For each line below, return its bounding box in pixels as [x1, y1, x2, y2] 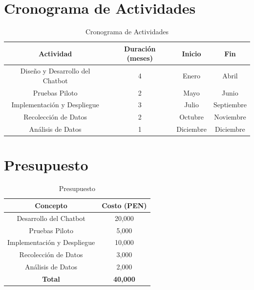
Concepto [35, 200, 67, 210]
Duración [124, 43, 156, 53]
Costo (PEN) [102, 200, 147, 210]
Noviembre [214, 112, 246, 122]
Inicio [182, 48, 201, 58]
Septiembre [213, 99, 247, 110]
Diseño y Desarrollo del [20, 66, 90, 76]
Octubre [179, 112, 204, 122]
